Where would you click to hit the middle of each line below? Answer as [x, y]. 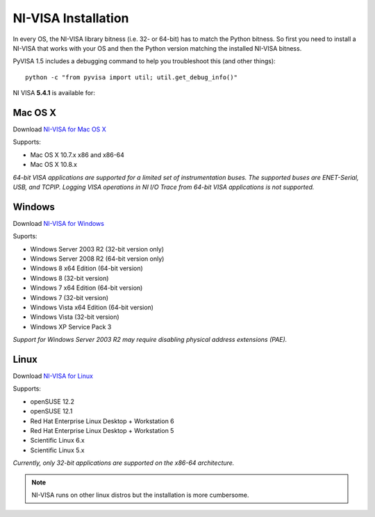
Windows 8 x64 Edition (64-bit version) [87, 268]
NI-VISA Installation [71, 18]
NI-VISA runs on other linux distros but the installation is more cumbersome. [140, 495]
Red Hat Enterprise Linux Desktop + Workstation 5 [102, 431]
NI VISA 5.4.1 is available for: [54, 93]
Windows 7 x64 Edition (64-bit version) [86, 288]
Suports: [25, 236]
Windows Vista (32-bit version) [75, 317]
